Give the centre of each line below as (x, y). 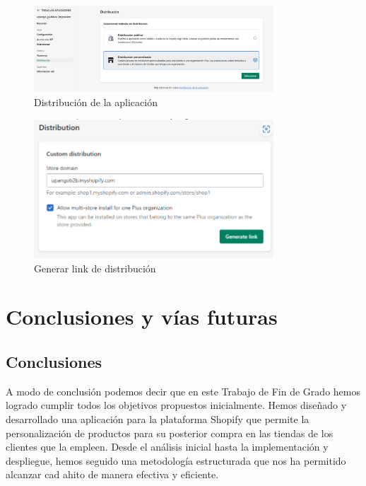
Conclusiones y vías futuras (142, 317)
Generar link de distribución (95, 268)
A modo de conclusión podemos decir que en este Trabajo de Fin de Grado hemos (183, 391)
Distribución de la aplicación (96, 102)
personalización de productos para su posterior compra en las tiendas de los (170, 433)
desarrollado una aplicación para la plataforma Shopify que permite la (158, 418)
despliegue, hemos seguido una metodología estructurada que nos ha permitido (176, 460)
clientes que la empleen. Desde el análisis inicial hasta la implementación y (167, 447)
